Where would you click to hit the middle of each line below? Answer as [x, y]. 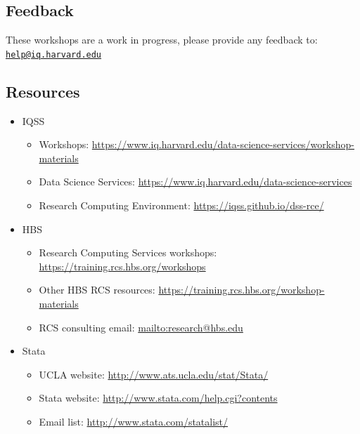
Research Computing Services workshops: [128, 252]
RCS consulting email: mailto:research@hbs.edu [141, 327]
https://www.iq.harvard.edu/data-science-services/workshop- [223, 144]
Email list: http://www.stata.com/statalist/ [134, 421]
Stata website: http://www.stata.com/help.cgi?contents [158, 398]
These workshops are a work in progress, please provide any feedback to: [162, 40]
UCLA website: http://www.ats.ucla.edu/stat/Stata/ [154, 374]
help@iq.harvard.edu [54, 54]
